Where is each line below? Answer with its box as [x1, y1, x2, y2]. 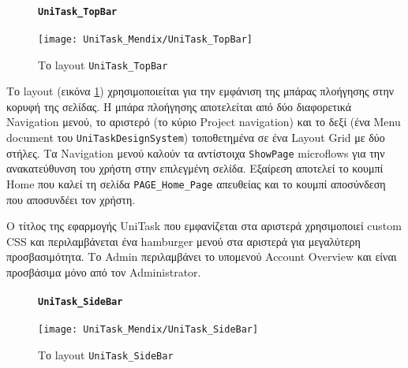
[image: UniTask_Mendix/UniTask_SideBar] [38, 324, 259, 336]
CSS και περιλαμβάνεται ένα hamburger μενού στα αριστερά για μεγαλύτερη [6, 232, 361, 249]
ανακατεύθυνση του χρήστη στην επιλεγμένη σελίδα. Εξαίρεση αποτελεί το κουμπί [6, 160, 384, 177]
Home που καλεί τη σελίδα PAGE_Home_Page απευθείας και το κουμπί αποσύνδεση [6, 175, 386, 191]
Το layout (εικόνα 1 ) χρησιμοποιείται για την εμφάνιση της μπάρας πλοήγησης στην [6, 83, 395, 99]
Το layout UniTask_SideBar [38, 347, 174, 362]
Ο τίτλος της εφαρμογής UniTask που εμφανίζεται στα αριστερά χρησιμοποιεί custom [6, 217, 402, 234]
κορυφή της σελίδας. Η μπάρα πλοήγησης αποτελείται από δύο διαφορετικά [6, 98, 351, 114]
